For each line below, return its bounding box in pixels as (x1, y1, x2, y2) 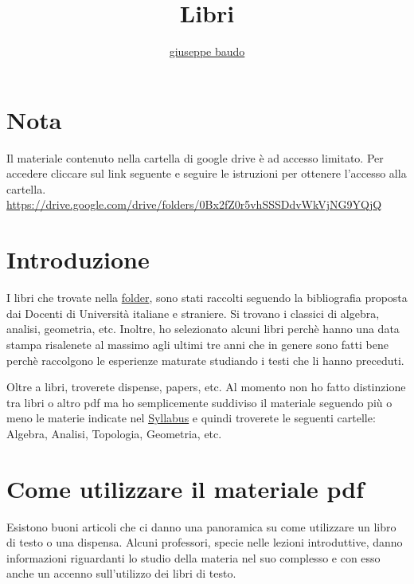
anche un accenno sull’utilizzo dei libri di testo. (6, 565, 236, 582)
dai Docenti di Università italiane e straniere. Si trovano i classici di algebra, (6, 304, 380, 321)
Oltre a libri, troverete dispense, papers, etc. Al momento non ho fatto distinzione (6, 378, 406, 395)
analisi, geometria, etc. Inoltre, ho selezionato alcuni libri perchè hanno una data (6, 320, 400, 337)
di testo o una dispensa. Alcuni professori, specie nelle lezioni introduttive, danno (6, 534, 403, 551)
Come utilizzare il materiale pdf (6, 472, 365, 504)
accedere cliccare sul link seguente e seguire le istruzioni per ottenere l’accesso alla (6, 165, 407, 182)
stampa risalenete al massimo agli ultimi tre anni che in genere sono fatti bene (6, 335, 389, 352)
